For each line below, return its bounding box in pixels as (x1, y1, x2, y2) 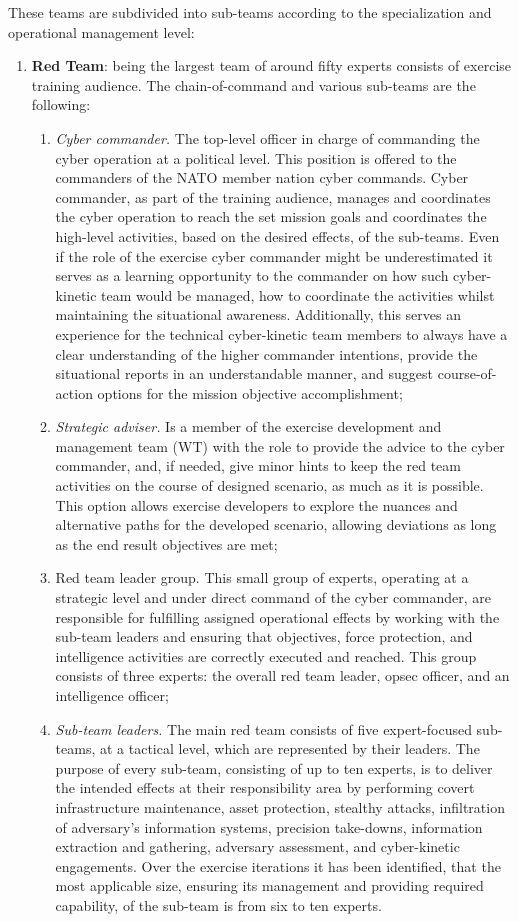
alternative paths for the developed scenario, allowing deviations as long (55, 514, 497, 535)
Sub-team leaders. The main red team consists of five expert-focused (55, 718, 472, 739)
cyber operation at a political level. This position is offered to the (55, 147, 457, 168)
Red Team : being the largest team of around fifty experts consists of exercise (31, 55, 512, 76)
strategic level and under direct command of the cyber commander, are (55, 587, 492, 608)
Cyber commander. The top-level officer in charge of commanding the (55, 127, 480, 148)
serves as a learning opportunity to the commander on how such (55, 265, 449, 286)
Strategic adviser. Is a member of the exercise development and (55, 416, 442, 437)
